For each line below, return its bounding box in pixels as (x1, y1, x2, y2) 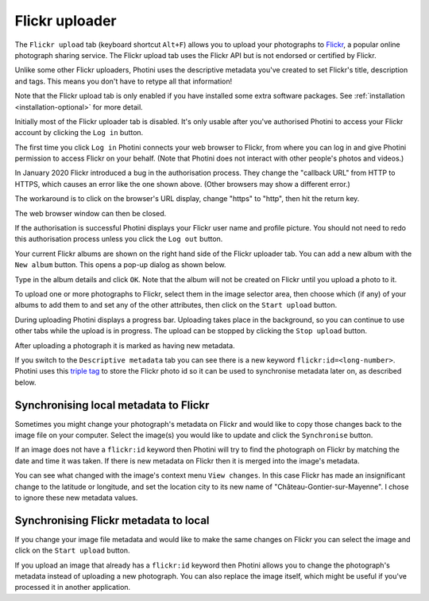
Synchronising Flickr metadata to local (14, 514, 210, 527)
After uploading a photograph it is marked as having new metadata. (14, 340, 235, 350)
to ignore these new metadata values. (14, 493, 138, 502)
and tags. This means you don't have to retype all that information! (14, 76, 233, 86)
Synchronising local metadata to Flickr (14, 398, 210, 412)
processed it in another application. (14, 583, 131, 592)
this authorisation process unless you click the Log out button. (14, 235, 223, 244)
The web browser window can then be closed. (14, 208, 167, 218)
